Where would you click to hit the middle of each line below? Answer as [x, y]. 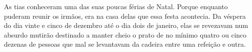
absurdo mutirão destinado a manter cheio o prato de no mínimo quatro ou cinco [125, 34]
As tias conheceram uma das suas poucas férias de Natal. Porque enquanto [116, 6]
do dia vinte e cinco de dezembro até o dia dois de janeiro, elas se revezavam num [126, 25]
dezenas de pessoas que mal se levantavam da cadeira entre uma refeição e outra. [125, 44]
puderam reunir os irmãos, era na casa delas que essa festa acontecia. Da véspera [125, 16]
